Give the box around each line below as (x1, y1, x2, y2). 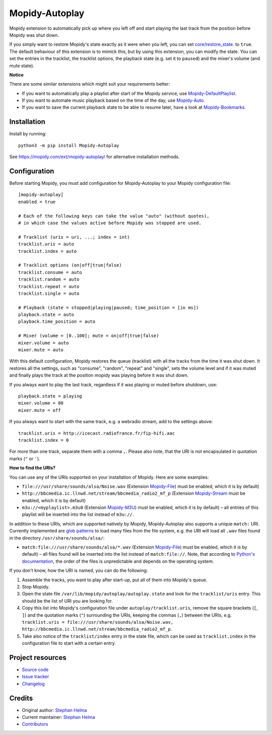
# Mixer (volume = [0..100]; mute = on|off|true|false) (18, 333, 159, 339)
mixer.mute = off (18, 407, 61, 413)
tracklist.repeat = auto (18, 284, 80, 289)
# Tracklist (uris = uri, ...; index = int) (18, 234, 130, 240)
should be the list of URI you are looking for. (22, 597, 113, 604)
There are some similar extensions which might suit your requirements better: (9, 81, 170, 87)
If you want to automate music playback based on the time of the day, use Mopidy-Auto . (22, 97, 205, 103)
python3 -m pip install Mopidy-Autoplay (18, 143, 119, 148)
